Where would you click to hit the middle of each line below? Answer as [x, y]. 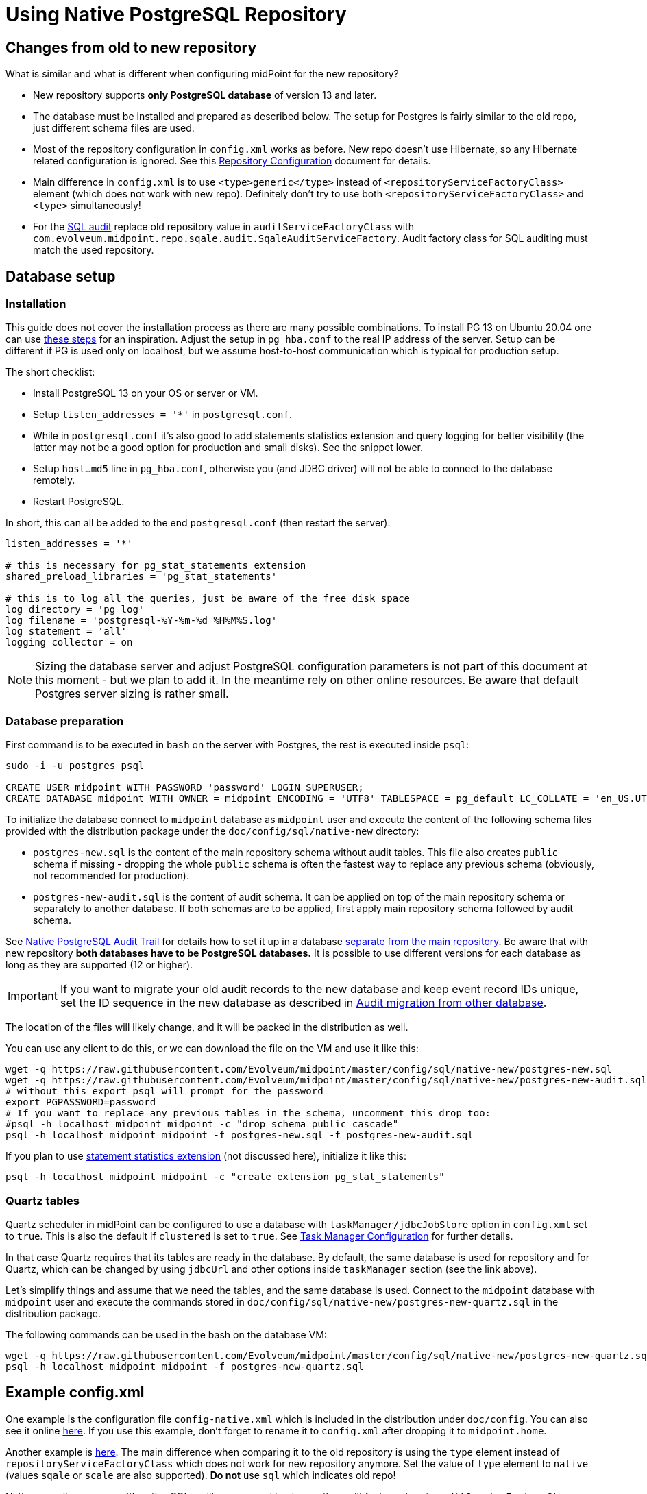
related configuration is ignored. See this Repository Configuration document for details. [232, 161]
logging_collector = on [69, 642]
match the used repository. [94, 250]
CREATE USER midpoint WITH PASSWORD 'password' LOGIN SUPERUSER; [185, 788]
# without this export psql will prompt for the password [164, 1091]
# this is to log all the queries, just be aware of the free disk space [208, 599]
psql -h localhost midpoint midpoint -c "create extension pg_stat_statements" [225, 1177]
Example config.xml [75, 1393]
